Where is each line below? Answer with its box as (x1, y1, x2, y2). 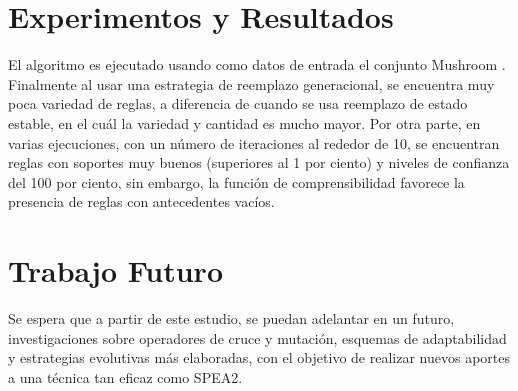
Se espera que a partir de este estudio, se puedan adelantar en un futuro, (8, 308, 455, 328)
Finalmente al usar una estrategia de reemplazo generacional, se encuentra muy (8, 73, 495, 94)
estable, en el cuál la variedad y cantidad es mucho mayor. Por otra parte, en (8, 112, 481, 133)
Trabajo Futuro (8, 250, 223, 291)
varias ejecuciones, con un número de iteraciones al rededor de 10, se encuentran (8, 132, 500, 153)
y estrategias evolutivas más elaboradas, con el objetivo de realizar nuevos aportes (8, 347, 510, 368)
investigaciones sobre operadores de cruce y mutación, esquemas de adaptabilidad (8, 327, 507, 348)
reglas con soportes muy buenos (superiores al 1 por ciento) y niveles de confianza (8, 152, 510, 173)
